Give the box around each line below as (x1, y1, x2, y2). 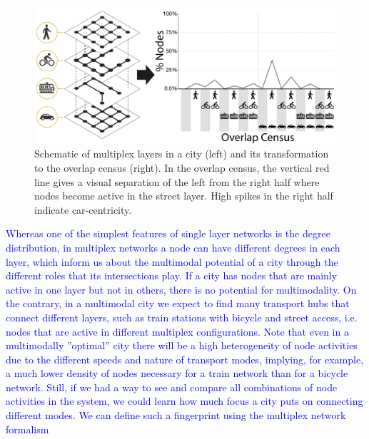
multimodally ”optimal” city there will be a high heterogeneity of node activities (6, 338, 358, 353)
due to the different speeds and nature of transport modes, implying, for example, (6, 351, 364, 366)
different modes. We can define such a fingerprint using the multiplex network (6, 408, 346, 423)
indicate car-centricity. (34, 202, 132, 217)
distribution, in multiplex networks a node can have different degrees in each (6, 239, 340, 254)
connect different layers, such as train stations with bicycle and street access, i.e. (6, 309, 358, 324)
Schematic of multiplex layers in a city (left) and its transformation (34, 146, 329, 161)
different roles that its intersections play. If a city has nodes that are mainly (6, 268, 338, 283)
